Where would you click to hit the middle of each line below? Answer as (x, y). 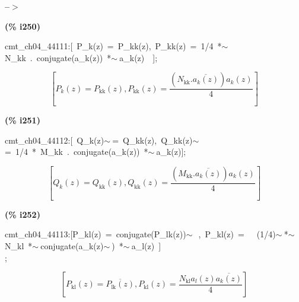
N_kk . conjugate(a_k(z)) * (58, 57)
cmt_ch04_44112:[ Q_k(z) (55, 140)
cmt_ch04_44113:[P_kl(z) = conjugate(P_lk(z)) (96, 234)
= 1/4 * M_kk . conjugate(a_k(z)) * (77, 152)
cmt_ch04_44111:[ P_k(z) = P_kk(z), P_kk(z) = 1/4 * (113, 46)
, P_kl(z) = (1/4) (237, 234)
